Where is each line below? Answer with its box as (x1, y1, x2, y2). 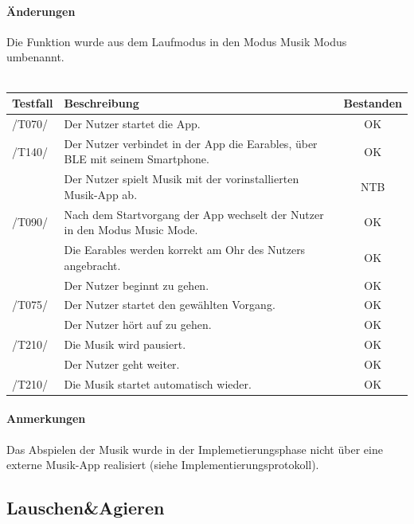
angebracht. (64, 256, 121, 273)
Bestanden (343, 95, 402, 111)
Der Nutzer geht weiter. (64, 355, 180, 372)
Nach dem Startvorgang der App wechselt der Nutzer (64, 205, 324, 222)
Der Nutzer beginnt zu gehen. (64, 276, 209, 293)
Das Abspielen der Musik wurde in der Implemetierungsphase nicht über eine (6, 440, 383, 457)
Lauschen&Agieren (6, 495, 165, 520)
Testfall (12, 95, 53, 111)
